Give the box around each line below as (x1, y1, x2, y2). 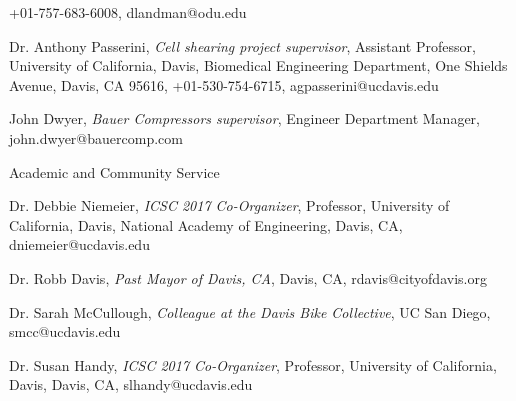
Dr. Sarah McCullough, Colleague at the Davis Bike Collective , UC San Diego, (9, 301, 491, 322)
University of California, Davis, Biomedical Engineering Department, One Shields (9, 55, 508, 76)
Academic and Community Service (9, 161, 220, 182)
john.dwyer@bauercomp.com (9, 127, 183, 148)
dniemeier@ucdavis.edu (9, 234, 150, 255)
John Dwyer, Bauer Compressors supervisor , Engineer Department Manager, (9, 108, 480, 129)
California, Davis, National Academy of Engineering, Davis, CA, (9, 214, 403, 235)
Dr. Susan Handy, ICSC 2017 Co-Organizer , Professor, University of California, (9, 354, 497, 375)
